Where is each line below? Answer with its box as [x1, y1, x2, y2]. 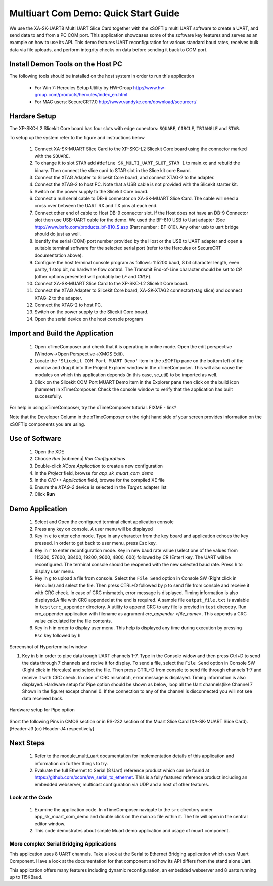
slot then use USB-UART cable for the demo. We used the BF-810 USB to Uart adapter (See [34, 217, 225, 223]
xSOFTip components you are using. [9, 421, 85, 427]
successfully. [34, 393, 63, 399]
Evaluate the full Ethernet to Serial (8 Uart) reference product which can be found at [34, 767, 210, 774]
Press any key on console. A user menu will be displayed [34, 526, 153, 532]
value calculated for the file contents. [34, 618, 112, 624]
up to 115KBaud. [9, 874, 43, 880]
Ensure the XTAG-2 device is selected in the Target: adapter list [34, 484, 167, 490]
